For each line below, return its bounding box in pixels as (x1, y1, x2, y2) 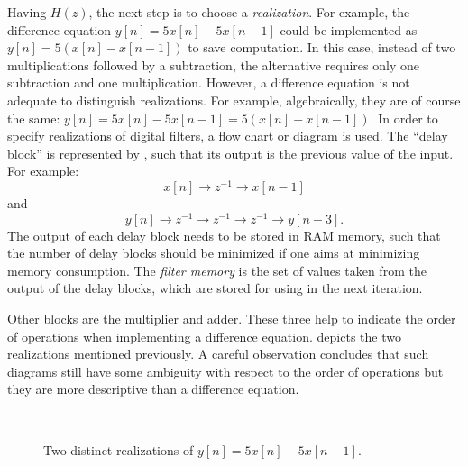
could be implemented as (280, 20, 418, 39)
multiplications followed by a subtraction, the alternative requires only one (7, 55, 419, 74)
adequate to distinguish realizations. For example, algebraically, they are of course (7, 90, 461, 109)
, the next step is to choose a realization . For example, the (88, 3, 410, 21)
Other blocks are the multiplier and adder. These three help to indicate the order (7, 309, 456, 328)
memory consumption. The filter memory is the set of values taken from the (7, 260, 427, 279)
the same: (7, 108, 60, 127)
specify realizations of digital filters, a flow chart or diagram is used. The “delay (7, 126, 448, 145)
